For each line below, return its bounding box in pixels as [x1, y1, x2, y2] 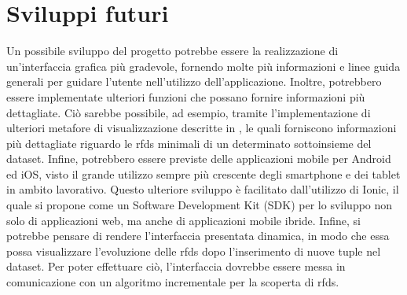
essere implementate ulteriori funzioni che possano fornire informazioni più [6, 88, 365, 105]
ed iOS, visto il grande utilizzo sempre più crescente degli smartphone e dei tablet [6, 165, 401, 182]
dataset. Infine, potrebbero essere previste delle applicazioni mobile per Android [6, 150, 391, 167]
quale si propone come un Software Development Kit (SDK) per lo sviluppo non [6, 197, 393, 213]
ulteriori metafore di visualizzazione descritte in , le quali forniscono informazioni [6, 120, 397, 136]
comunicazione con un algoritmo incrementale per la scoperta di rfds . [6, 274, 339, 290]
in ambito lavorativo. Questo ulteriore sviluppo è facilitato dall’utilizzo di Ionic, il [6, 181, 399, 197]
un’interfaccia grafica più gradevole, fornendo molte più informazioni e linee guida [6, 57, 401, 74]
